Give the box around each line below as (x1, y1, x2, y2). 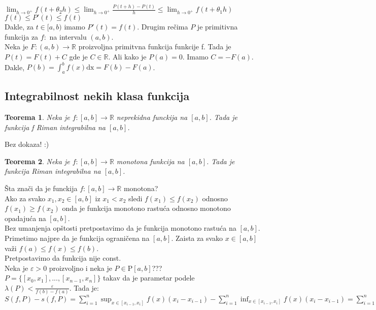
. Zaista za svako (171, 232, 223, 243)
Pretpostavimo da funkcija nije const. (5, 253, 121, 263)
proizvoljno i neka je (49, 262, 112, 273)
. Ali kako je (108, 51, 147, 61)
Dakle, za (5, 21, 33, 32)
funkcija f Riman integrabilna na (5, 121, 106, 132)
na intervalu (49, 31, 87, 42)
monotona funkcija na (116, 156, 185, 166)
